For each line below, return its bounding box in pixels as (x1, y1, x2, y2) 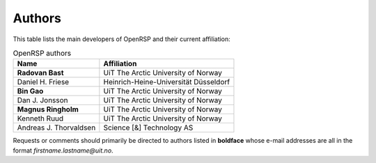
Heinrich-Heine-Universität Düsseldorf (103, 77, 230, 87)
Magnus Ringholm (17, 104, 79, 114)
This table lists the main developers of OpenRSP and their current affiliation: (13, 35, 231, 43)
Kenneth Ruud (17, 114, 64, 123)
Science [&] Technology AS (103, 123, 194, 132)
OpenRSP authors (13, 49, 72, 59)
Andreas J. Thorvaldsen (17, 123, 96, 132)
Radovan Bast (17, 68, 64, 78)
